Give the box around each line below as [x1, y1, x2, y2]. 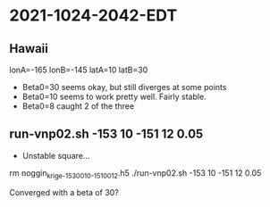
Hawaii [9, 41, 49, 56]
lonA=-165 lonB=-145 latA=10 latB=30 [9, 64, 148, 75]
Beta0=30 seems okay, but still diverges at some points [21, 82, 227, 92]
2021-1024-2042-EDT [9, 5, 178, 26]
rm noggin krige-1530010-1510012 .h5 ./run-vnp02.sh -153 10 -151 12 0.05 [9, 167, 262, 180]
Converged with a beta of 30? [9, 186, 119, 197]
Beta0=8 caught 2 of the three [21, 101, 135, 112]
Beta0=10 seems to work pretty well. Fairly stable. [21, 91, 207, 102]
